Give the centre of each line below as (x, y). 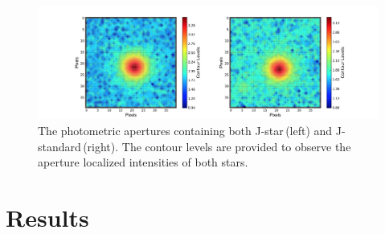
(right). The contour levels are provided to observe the (217, 146)
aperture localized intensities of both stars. (143, 162)
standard (59, 146)
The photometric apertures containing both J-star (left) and (185, 130)
